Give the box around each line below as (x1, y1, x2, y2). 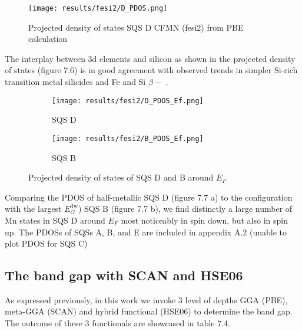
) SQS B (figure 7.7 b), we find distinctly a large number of (78, 202, 293, 215)
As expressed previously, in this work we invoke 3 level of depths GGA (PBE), (5, 293, 288, 306)
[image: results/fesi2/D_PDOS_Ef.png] (52, 96, 204, 105)
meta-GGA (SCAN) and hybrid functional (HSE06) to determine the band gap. (5, 305, 293, 317)
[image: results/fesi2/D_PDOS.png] (28, 4, 168, 12)
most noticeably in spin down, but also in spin (121, 214, 288, 226)
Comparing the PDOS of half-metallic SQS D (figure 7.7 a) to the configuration (5, 191, 293, 203)
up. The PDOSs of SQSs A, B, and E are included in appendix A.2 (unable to (5, 225, 287, 238)
